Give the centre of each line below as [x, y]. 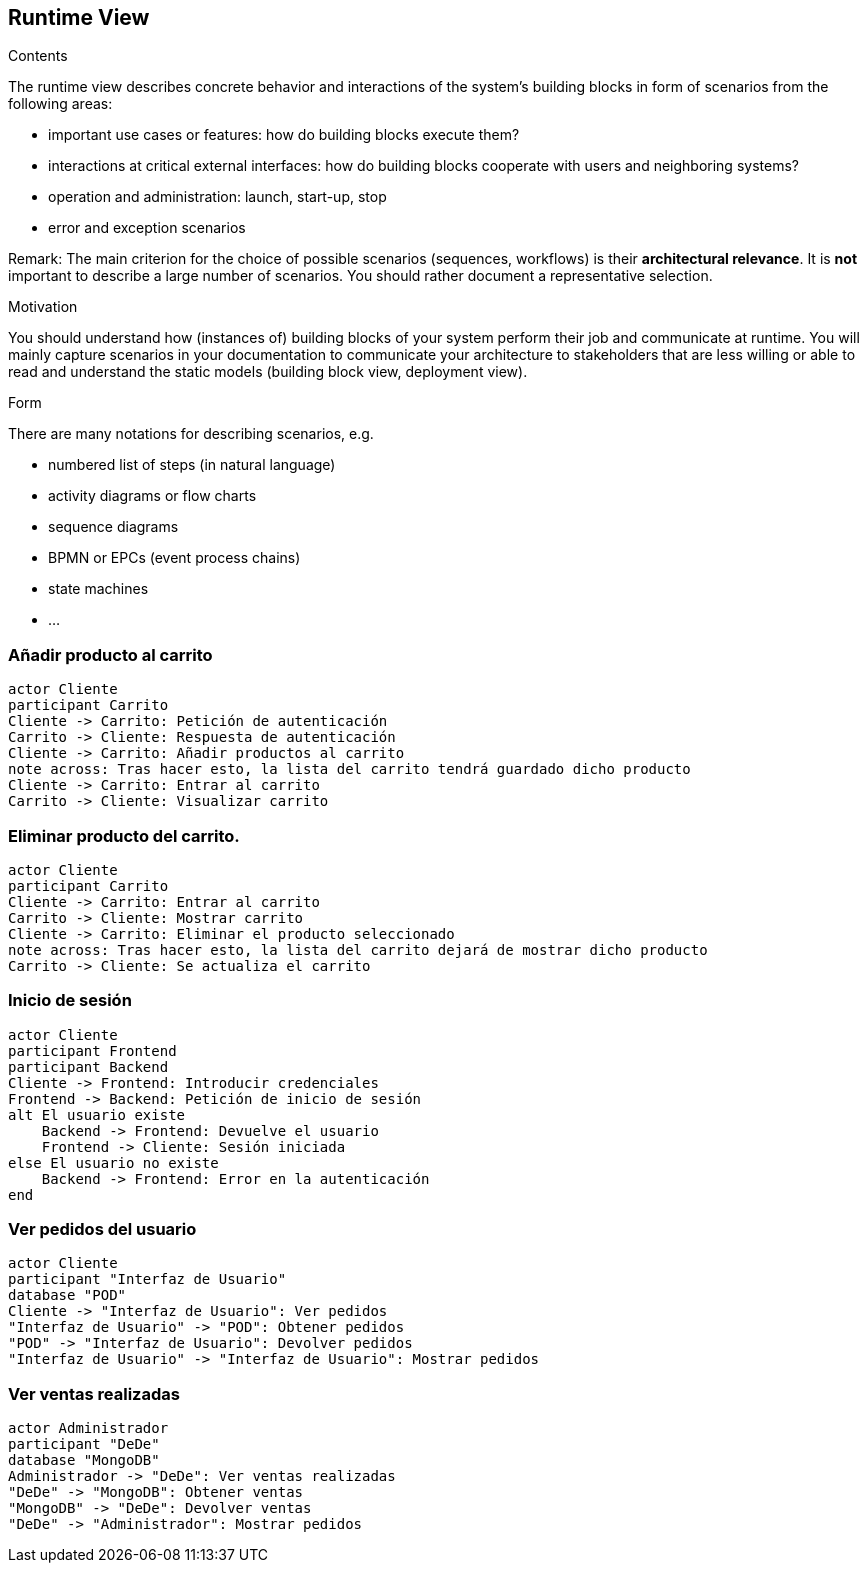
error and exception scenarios [147, 228]
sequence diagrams [113, 527]
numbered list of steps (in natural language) [192, 465]
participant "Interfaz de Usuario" [147, 1279]
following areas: [60, 104]
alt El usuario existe [97, 1114]
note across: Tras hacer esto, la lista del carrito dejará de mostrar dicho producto [358, 949]
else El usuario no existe [113, 1162]
